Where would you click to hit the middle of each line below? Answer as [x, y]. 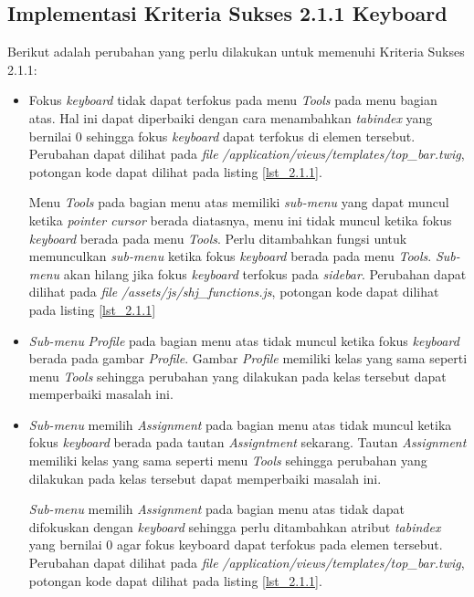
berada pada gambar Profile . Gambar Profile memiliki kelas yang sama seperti [248, 358]
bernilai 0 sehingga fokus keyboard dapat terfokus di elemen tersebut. [222, 136]
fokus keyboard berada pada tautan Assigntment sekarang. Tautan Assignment [248, 442]
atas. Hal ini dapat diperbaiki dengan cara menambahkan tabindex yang [231, 117]
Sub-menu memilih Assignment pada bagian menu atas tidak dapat [216, 509]
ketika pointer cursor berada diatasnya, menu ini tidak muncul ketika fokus [240, 220]
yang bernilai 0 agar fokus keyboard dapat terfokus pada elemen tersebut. [236, 545]
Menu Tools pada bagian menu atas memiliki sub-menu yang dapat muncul [239, 202]
